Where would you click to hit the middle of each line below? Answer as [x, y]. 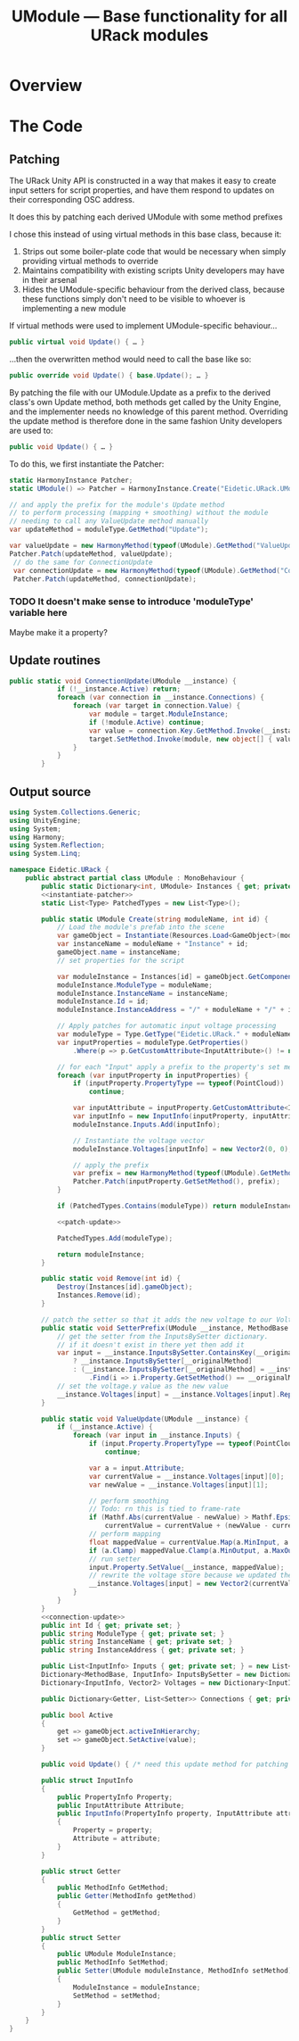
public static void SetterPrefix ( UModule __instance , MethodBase [165, 1328]
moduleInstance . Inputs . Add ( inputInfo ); [146, 1124]
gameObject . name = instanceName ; [118, 952]
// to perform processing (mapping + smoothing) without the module [139, 513]
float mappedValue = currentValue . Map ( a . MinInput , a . [190, 1542]
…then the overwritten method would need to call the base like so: [130, 360]
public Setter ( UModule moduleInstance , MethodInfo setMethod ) [174, 1971]
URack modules [149, 35]
